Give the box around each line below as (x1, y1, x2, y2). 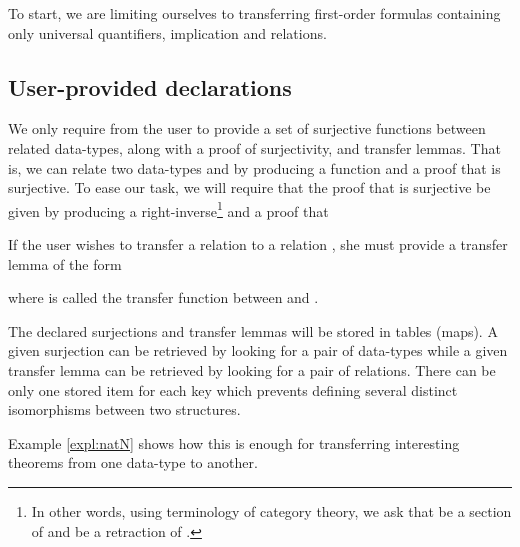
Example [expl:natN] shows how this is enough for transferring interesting (8, 432, 460, 453)
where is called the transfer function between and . (8, 287, 319, 308)
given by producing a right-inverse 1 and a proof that (8, 197, 329, 221)
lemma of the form (8, 253, 122, 274)
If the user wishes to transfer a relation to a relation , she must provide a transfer (8, 234, 508, 255)
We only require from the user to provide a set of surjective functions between (8, 118, 486, 139)
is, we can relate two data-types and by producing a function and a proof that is (8, 157, 501, 178)
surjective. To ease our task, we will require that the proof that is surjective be (8, 177, 491, 198)
